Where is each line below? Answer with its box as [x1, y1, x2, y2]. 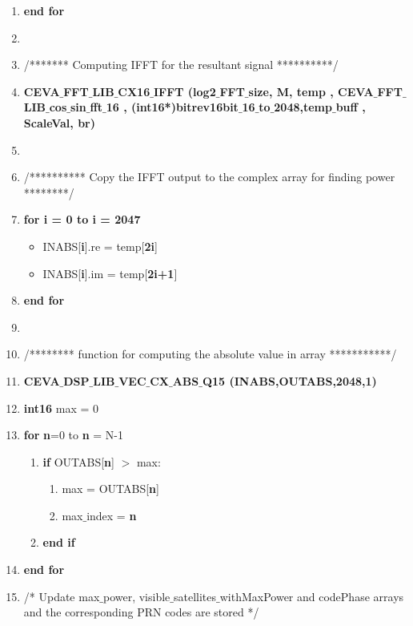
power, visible [102, 588, 170, 604]
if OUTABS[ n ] [42, 453, 114, 470]
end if [42, 534, 75, 551]
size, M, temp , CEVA [248, 83, 374, 99]
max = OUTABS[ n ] [62, 480, 159, 497]
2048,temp [274, 99, 332, 115]
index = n [86, 507, 137, 523]
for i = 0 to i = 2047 [23, 211, 141, 228]
